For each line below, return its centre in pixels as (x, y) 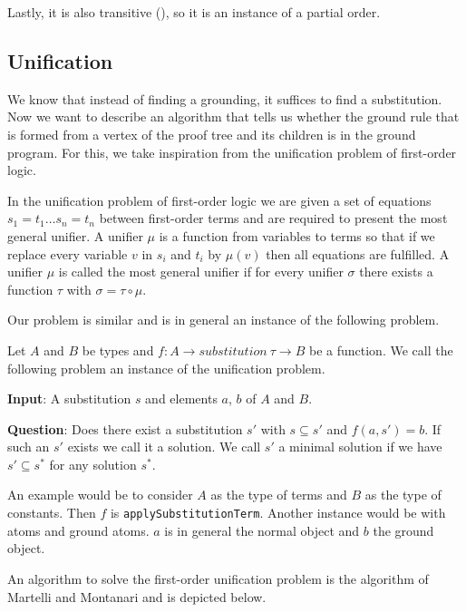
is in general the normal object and (262, 530)
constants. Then (52, 513)
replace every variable (68, 253)
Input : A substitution (69, 398)
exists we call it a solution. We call (164, 447)
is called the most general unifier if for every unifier (201, 272)
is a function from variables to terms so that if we (297, 235)
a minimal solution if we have (360, 447)
